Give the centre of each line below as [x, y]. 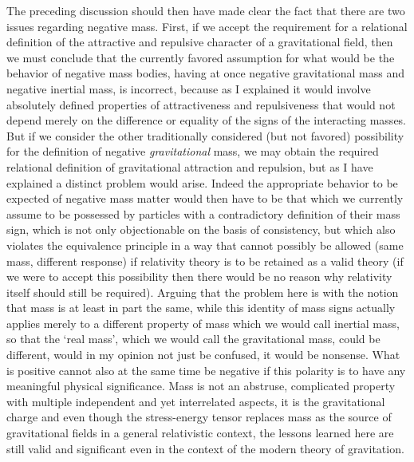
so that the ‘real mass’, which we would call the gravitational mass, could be [193, 339]
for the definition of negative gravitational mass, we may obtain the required [193, 151]
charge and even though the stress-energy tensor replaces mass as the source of [199, 417]
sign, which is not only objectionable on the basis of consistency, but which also [201, 229]
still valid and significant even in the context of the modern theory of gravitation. [205, 448]
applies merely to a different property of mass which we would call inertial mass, [203, 323]
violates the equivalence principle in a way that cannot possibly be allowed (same [205, 245]
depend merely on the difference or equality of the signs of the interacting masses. [207, 120]
